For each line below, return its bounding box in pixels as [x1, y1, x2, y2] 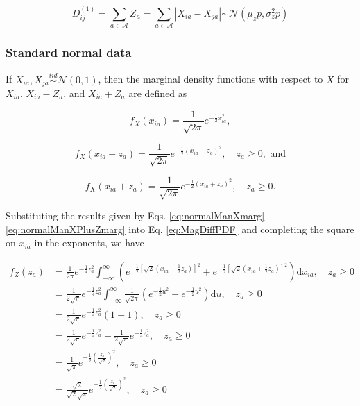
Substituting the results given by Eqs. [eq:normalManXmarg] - [6, 208, 268, 222]
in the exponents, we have [34, 235, 144, 250]
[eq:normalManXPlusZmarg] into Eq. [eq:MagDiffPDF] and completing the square [6, 221, 354, 236]
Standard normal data [6, 44, 132, 61]
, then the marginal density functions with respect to [98, 71, 323, 86]
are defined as [128, 86, 187, 101]
